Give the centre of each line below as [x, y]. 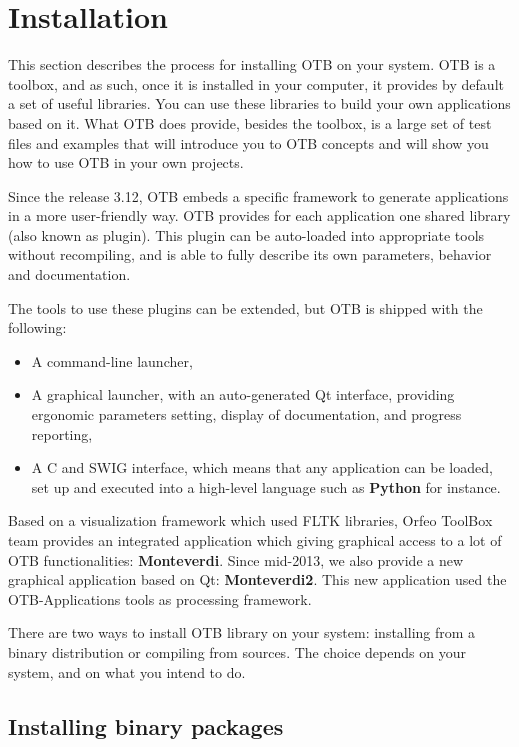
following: [37, 327]
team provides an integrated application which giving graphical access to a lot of [255, 540]
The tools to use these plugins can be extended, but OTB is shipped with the [245, 307]
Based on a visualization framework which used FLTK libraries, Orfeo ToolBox [250, 520]
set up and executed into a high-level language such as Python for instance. [266, 486]
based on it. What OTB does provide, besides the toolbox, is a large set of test [250, 122]
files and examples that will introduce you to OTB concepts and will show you [248, 142]
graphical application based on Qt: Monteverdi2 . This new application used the [257, 579]
